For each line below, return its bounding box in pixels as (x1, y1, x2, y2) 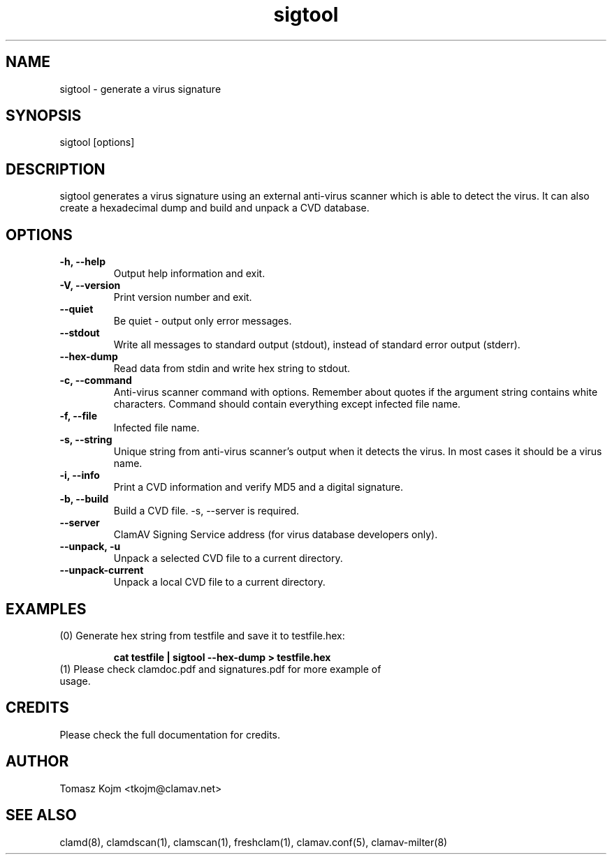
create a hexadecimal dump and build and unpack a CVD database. (59, 202, 370, 214)
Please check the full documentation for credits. (59, 728, 280, 741)
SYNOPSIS (6, 107, 82, 125)
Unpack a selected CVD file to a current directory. (113, 552, 343, 565)
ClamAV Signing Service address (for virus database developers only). (113, 528, 438, 541)
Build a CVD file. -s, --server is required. (113, 505, 299, 517)
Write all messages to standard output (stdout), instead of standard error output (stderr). (113, 339, 520, 351)
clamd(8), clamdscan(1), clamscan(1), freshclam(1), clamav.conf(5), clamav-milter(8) (59, 836, 448, 848)
